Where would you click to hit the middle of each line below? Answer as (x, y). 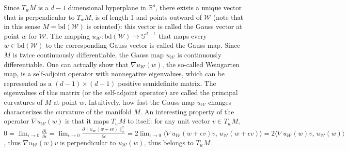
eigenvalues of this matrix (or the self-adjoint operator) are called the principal (121, 92)
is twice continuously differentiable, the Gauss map (88, 54)
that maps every (183, 35)
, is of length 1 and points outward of (146, 17)
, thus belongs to (169, 142)
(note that (228, 17)
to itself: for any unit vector (169, 121)
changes (220, 102)
